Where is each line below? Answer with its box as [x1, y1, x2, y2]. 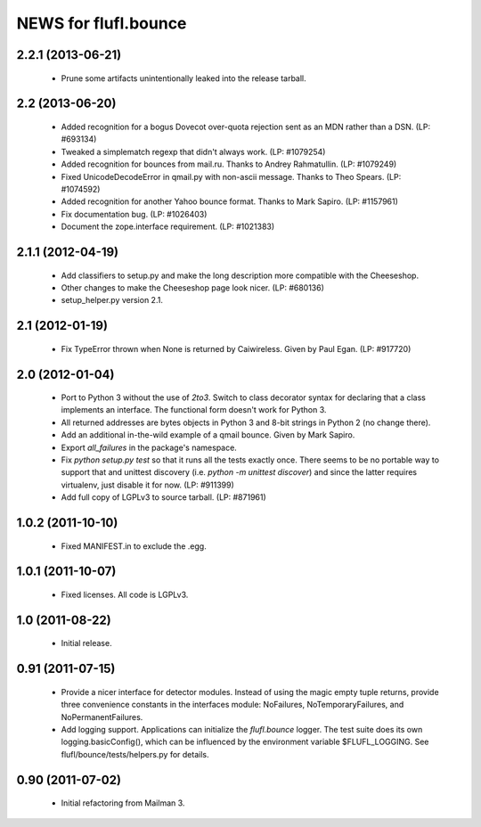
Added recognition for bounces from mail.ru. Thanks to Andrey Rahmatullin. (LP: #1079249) [61, 159, 397, 169]
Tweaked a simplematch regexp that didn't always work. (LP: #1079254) [61, 146, 326, 157]
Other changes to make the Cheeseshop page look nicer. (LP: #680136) [61, 282, 325, 293]
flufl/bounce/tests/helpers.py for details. [61, 749, 209, 759]
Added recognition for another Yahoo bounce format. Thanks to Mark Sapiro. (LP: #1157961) [61, 196, 398, 207]
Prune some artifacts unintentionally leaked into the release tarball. [61, 72, 306, 84]
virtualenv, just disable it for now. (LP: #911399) [61, 479, 235, 490]
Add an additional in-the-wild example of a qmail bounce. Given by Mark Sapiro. [61, 430, 355, 440]
